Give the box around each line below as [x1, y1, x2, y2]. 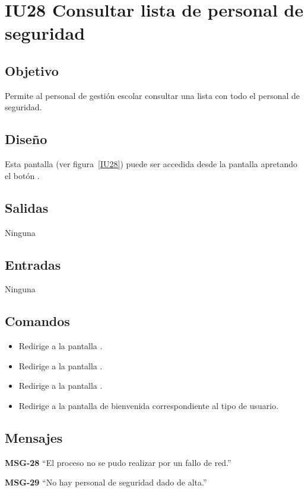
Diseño [5, 130, 47, 148]
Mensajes [5, 428, 63, 446]
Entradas [5, 255, 61, 273]
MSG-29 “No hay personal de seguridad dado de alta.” [5, 476, 207, 488]
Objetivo [5, 61, 59, 79]
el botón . [5, 169, 40, 181]
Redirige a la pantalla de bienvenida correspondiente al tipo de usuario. [18, 399, 279, 411]
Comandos [5, 312, 70, 330]
